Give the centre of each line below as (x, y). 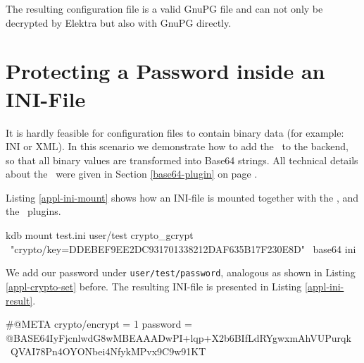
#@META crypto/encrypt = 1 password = (99, 324)
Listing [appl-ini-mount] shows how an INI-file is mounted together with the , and (182, 197)
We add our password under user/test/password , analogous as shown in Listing (181, 272)
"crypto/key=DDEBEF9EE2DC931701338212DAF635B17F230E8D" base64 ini (183, 248)
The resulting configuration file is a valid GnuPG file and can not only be (164, 8)
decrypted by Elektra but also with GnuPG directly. (119, 22)
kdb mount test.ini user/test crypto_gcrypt (100, 235)
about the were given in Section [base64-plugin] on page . (132, 174)
